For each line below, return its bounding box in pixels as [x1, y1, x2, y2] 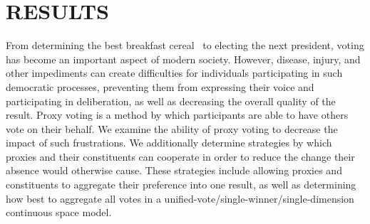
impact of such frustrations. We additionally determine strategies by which [6, 135, 332, 150]
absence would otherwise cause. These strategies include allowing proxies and [6, 163, 342, 178]
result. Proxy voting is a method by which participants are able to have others [6, 107, 349, 122]
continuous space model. [6, 205, 112, 220]
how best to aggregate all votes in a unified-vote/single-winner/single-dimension [6, 191, 354, 206]
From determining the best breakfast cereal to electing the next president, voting [6, 38, 364, 53]
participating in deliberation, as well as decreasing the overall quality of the [6, 93, 336, 108]
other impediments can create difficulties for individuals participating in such [6, 65, 343, 80]
